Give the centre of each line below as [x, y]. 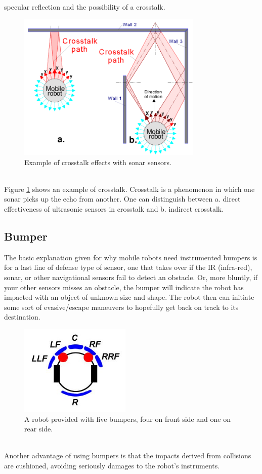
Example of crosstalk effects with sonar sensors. [98, 162]
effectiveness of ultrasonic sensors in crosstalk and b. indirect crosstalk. [114, 208]
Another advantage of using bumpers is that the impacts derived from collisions [128, 456]
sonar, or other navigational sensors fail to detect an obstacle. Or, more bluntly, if [131, 277]
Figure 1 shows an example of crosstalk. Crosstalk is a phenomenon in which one [129, 189]
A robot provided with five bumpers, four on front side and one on [127, 419]
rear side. [39, 429]
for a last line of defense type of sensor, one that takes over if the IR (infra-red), [128, 267]
